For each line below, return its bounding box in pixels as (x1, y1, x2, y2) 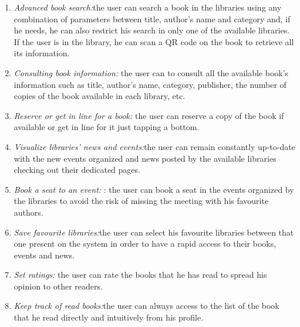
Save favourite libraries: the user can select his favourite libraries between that (14, 226, 294, 238)
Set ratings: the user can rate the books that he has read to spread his (14, 268, 267, 281)
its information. (14, 47, 70, 59)
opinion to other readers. (14, 280, 103, 292)
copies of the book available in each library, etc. (14, 90, 186, 102)
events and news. (14, 248, 75, 261)
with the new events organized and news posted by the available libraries (14, 152, 277, 164)
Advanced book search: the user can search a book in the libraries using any (14, 1, 282, 13)
